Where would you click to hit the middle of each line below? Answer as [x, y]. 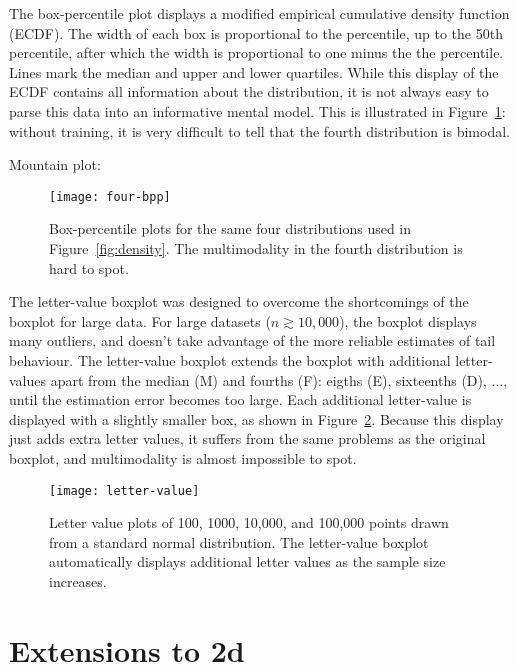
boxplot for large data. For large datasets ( [140, 320]
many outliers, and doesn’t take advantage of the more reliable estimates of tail [252, 340]
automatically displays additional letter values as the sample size [247, 561]
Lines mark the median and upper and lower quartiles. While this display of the [254, 71]
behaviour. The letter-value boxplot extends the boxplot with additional [230, 359]
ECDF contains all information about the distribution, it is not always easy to [249, 91]
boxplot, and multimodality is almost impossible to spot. [183, 457]
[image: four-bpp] [110, 196]
